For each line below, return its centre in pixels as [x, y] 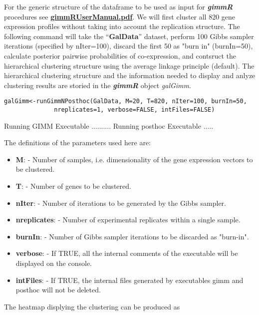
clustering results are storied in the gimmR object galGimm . [98, 85]
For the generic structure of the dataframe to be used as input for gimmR [119, 7]
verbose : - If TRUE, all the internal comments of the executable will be [127, 253]
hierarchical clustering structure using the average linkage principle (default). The [129, 65]
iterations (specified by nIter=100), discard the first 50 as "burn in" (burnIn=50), [129, 46]
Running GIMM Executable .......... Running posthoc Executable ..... [109, 125]
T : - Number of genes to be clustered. [73, 186]
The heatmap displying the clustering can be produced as [92, 306]
